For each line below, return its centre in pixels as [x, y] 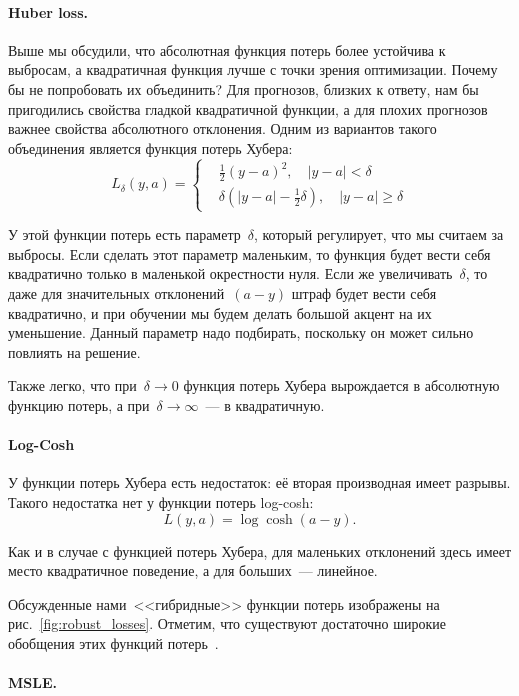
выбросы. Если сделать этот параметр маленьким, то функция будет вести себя [249, 253]
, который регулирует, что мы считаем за [378, 234]
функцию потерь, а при [79, 405]
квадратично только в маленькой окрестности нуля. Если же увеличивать [230, 273]
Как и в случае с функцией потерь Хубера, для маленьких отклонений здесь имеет [260, 550]
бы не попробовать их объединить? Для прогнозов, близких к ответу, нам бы [243, 88]
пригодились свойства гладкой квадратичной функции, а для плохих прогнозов [248, 108]
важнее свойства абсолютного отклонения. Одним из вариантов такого [222, 128]
